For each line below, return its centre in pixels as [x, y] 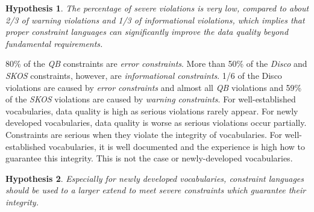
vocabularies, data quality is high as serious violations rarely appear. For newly [152, 111]
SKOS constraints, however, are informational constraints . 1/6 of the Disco [144, 75]
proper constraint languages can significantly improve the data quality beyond [147, 32]
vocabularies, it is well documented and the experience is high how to [177, 146]
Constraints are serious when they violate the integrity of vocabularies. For [144, 134]
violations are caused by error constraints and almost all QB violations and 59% [154, 87]
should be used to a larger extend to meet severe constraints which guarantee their [156, 190]
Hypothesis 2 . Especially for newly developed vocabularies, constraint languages [155, 178]
